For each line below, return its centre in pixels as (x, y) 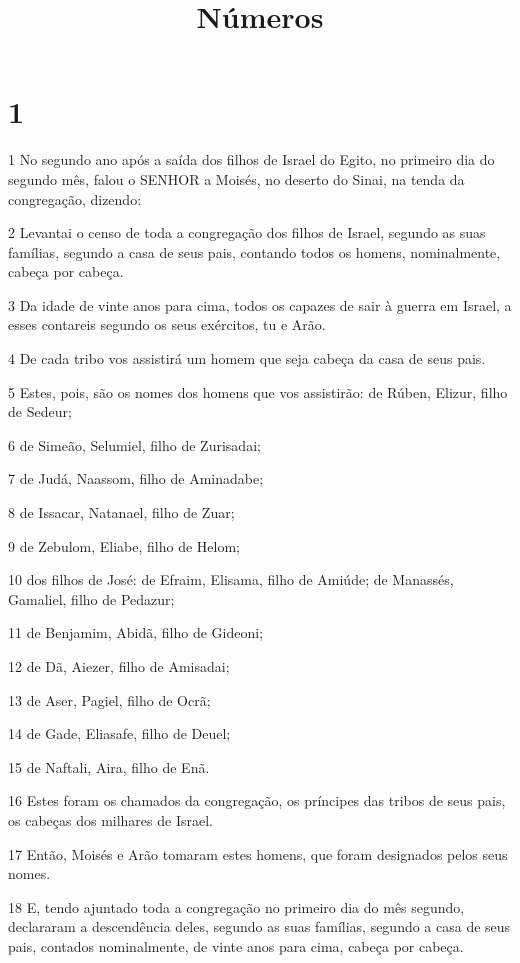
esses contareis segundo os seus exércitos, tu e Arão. (167, 324)
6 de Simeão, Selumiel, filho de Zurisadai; (134, 444)
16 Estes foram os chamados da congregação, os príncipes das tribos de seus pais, (257, 800)
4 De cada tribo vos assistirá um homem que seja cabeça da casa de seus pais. (247, 358)
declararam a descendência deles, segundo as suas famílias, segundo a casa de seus (259, 926)
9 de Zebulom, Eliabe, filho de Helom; (124, 545)
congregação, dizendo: (75, 198)
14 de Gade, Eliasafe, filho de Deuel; (119, 733)
